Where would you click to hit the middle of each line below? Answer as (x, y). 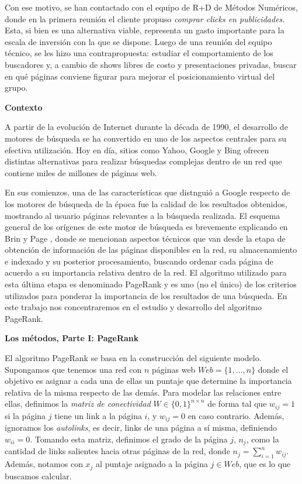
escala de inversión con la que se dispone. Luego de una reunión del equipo (138, 41)
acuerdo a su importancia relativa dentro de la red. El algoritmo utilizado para (146, 272)
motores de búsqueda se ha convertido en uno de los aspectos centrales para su (146, 138)
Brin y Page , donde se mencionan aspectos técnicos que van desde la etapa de (145, 238)
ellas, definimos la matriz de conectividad (78, 404)
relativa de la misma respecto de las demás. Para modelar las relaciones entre (143, 392)
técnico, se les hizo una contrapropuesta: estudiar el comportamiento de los (139, 53)
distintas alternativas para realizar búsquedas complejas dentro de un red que (143, 161)
